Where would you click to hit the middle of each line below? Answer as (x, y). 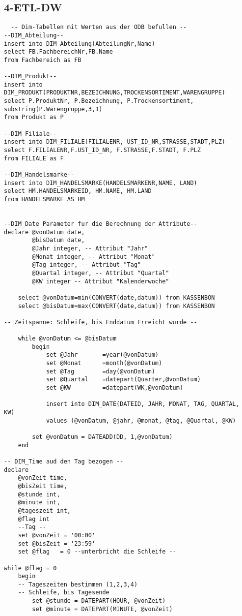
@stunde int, (39, 494)
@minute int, (39, 503)
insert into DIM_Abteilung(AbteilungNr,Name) (80, 44)
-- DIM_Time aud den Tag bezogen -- (64, 461)
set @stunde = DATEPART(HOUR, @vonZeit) (99, 601)
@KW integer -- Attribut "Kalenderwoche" (101, 281)
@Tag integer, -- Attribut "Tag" (87, 265)
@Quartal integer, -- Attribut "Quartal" (101, 273)
